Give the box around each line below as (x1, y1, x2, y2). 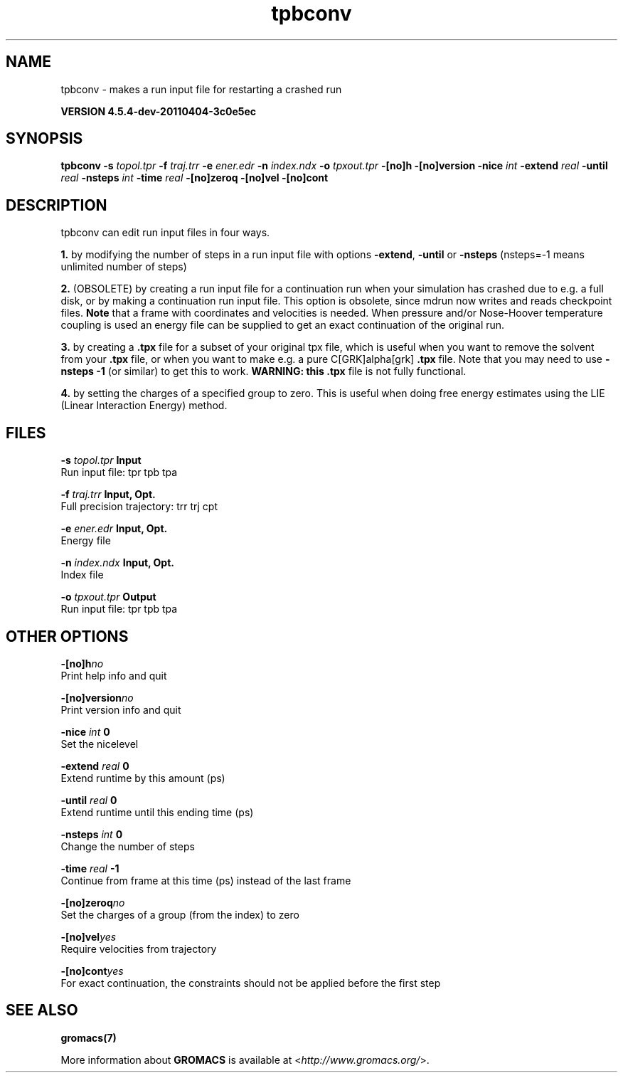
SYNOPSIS (6, 130, 83, 148)
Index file (60, 569, 104, 581)
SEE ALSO (6, 1001, 78, 1020)
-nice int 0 (60, 725, 110, 738)
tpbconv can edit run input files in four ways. (60, 226, 270, 239)
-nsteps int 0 (60, 828, 123, 840)
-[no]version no (60, 691, 134, 704)
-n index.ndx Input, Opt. (60, 556, 174, 569)
